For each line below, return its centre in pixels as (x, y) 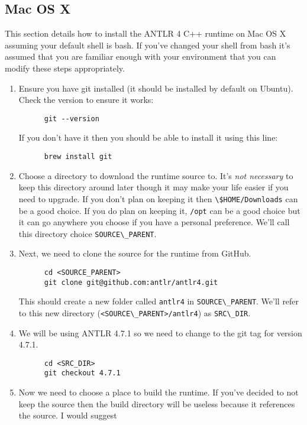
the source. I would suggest (68, 415)
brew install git (78, 157)
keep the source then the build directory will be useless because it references (157, 403)
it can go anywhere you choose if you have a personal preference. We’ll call (154, 222)
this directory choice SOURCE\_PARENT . (88, 233)
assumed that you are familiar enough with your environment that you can (140, 56)
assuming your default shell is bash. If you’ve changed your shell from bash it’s (148, 45)
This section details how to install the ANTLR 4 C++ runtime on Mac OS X (146, 33)
